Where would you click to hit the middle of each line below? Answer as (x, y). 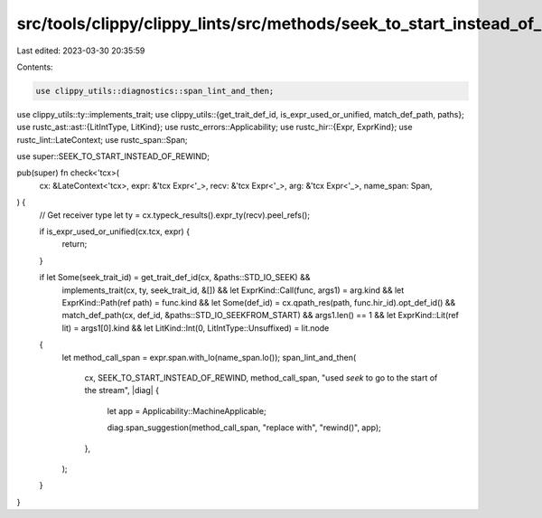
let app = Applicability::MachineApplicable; (187, 410)
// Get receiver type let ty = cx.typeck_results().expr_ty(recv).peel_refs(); (175, 215)
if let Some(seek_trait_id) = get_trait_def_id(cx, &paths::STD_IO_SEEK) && (175, 278)
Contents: (35, 67)
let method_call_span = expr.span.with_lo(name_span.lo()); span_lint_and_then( (209, 357)
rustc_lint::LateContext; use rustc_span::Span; (103, 139)
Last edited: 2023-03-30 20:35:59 (81, 51)
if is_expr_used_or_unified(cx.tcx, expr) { (114, 231)
